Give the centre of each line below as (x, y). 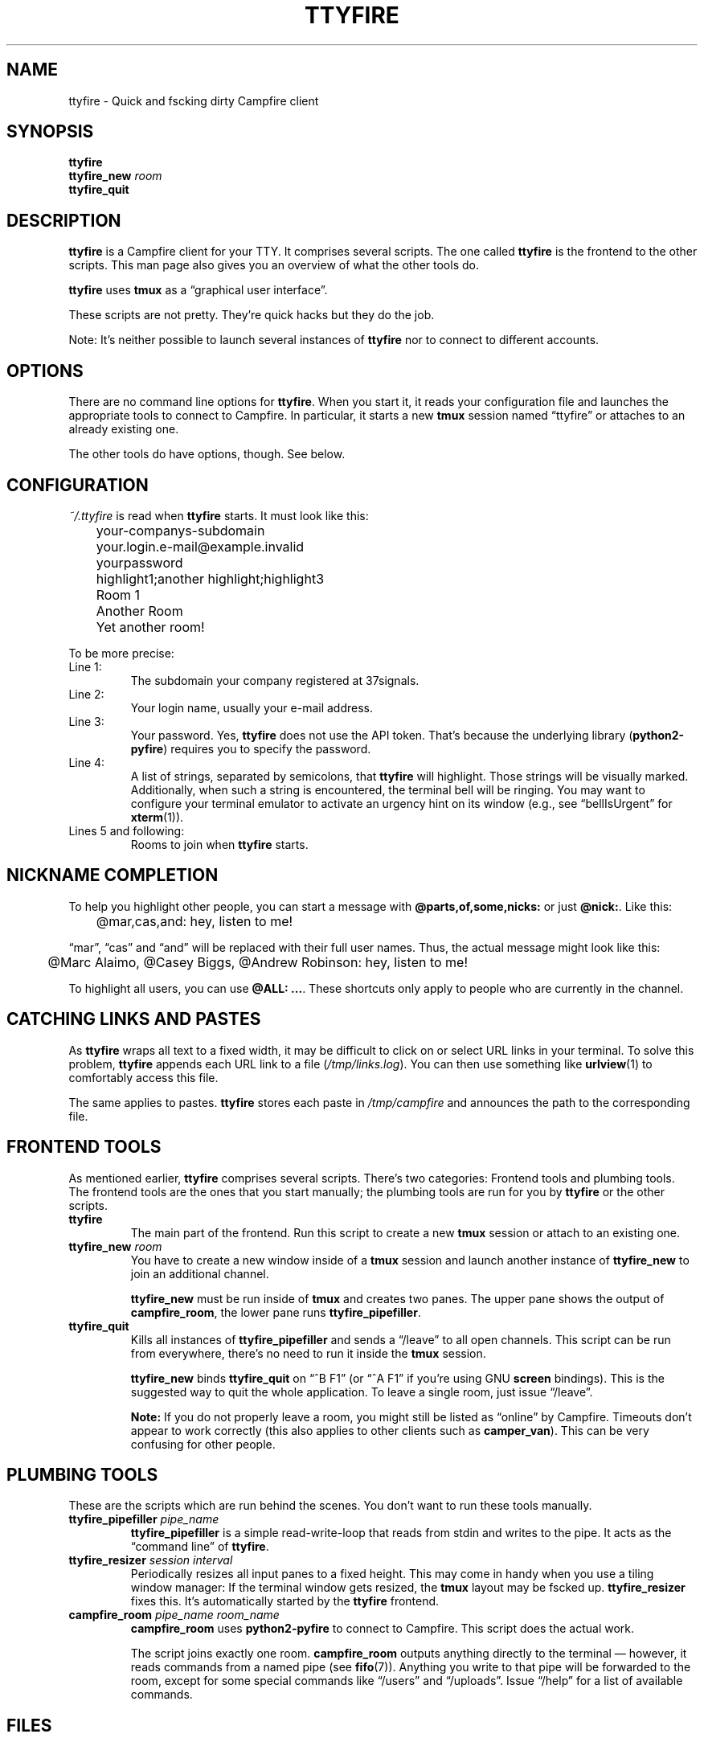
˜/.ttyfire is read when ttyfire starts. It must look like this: (219, 515)
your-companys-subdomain (180, 530)
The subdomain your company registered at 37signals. (275, 680)
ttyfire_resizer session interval (151, 1560)
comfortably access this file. (143, 1077)
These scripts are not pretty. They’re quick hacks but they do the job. (252, 315)
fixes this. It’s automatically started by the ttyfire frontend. (285, 1601)
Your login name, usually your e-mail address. (252, 707)
